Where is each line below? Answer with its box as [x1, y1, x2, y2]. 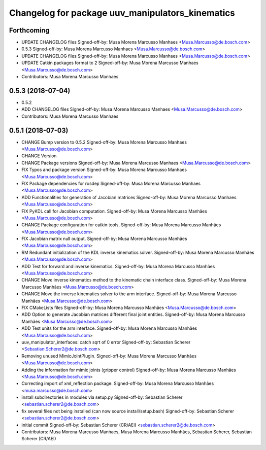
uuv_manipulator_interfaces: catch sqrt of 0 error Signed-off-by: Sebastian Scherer [21, 339, 191, 345]
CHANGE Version [21, 153, 57, 159]
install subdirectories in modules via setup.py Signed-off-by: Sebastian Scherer [21, 394, 183, 400]
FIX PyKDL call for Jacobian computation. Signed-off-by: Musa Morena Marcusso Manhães [21, 208, 207, 214]
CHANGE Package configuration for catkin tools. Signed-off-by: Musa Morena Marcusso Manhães [21, 222, 221, 228]
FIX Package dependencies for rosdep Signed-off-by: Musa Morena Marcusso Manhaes [21, 180, 201, 186]
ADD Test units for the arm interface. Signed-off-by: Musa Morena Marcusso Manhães [21, 325, 197, 331]
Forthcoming [9, 26, 50, 35]
